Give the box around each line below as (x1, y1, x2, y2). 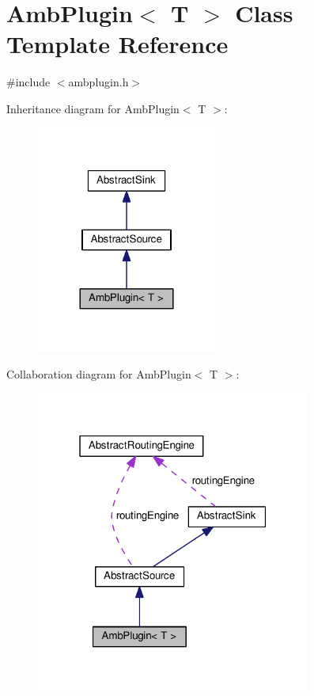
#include (6, 74, 51, 90)
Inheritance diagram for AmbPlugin (6, 100, 180, 116)
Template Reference (6, 28, 229, 60)
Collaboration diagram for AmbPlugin (6, 365, 191, 382)
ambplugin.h (68, 74, 129, 90)
